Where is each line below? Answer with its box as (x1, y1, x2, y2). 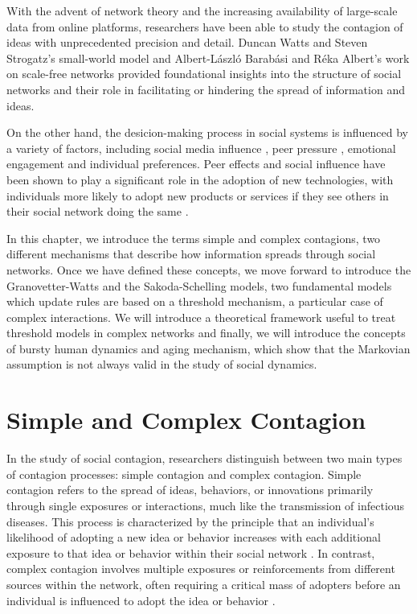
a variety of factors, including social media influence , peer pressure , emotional (6, 139, 396, 156)
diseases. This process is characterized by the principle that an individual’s (6, 513, 374, 530)
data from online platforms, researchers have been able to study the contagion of (6, 18, 403, 35)
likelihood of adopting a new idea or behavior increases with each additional (6, 529, 381, 546)
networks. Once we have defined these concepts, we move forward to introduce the (6, 261, 411, 278)
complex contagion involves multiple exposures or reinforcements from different (6, 560, 395, 577)
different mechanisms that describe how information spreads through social (6, 245, 376, 262)
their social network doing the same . (6, 203, 189, 220)
